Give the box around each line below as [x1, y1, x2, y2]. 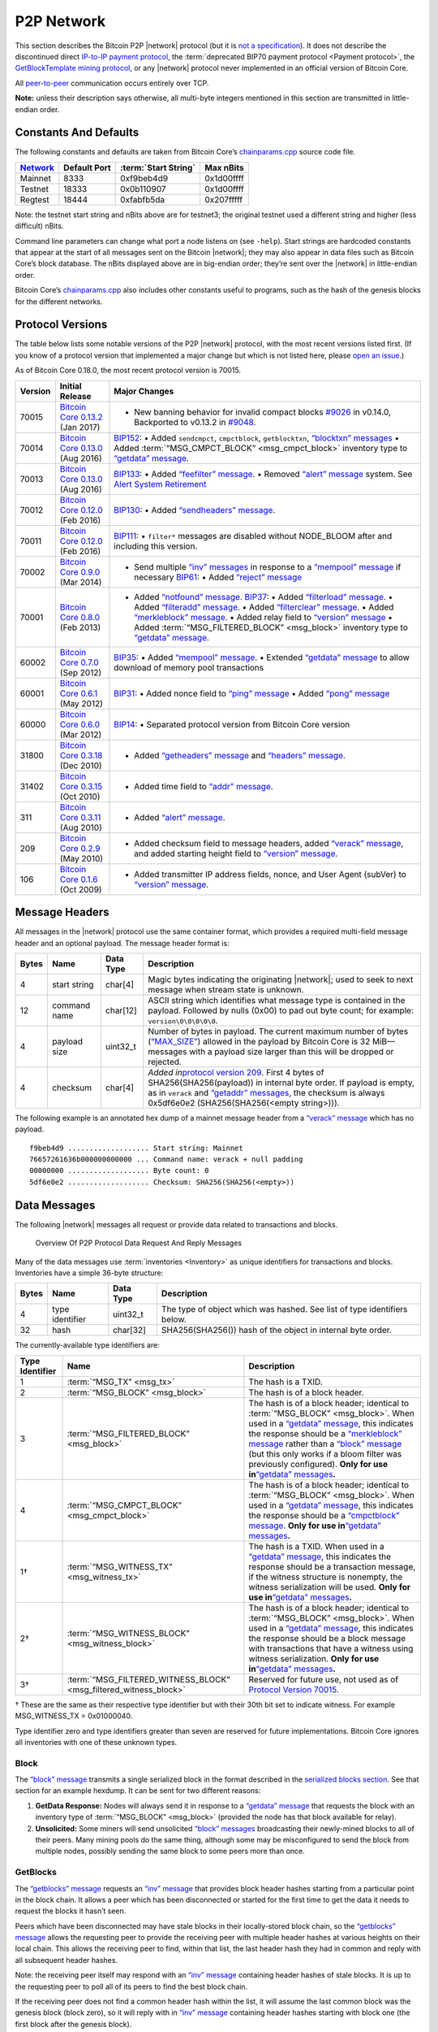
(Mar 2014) [59, 576, 102, 588]
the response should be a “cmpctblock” [248, 1509, 400, 1521]
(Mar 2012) [59, 728, 102, 740]
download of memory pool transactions [114, 662, 264, 673]
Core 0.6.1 [59, 688, 98, 699]
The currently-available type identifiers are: [15, 1340, 160, 1350]
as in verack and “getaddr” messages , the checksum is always [147, 1087, 385, 1098]
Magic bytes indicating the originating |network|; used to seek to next [147, 974, 414, 985]
